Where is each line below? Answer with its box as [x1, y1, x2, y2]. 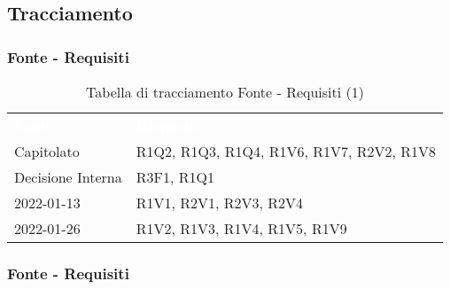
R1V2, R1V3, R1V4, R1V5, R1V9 [136, 218, 347, 238]
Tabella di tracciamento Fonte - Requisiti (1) [86, 82, 365, 102]
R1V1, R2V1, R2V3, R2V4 [136, 192, 304, 213]
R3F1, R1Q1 [136, 167, 214, 187]
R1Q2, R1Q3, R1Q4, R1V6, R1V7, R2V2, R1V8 [136, 141, 437, 161]
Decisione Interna [14, 167, 122, 187]
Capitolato [14, 141, 80, 161]
